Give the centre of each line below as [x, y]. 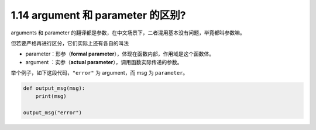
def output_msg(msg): [54, 88]
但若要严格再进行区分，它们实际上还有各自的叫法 [70, 43]
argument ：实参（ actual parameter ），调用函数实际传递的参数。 [104, 62]
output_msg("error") [52, 113]
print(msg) [51, 96]
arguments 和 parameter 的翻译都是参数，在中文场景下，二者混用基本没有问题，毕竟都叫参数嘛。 [128, 33]
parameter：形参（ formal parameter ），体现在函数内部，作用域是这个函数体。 [120, 54]
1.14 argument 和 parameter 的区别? [98, 15]
